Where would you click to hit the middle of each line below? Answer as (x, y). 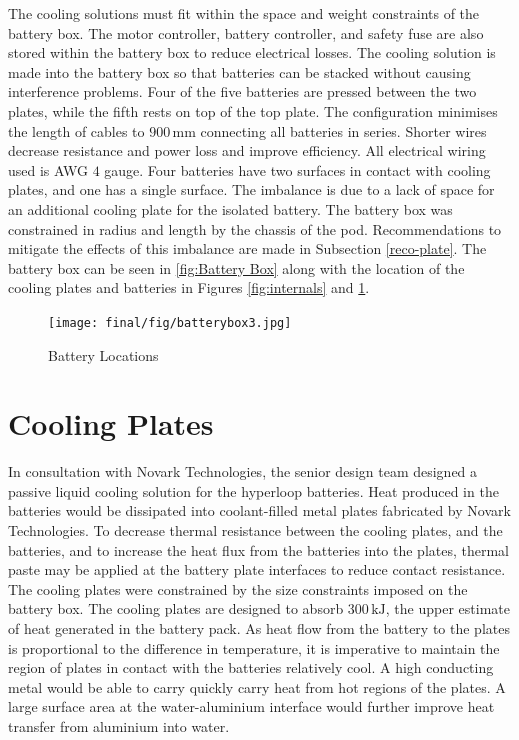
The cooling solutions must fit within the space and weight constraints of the (244, 13)
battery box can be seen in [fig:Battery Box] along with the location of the (236, 267)
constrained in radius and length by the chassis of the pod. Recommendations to (255, 228)
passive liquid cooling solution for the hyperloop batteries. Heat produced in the (253, 490)
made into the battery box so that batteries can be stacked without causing (239, 71)
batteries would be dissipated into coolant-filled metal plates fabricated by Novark (259, 510)
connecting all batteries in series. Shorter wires (343, 130)
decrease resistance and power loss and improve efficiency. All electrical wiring (247, 150)
